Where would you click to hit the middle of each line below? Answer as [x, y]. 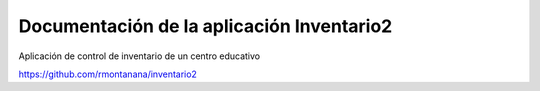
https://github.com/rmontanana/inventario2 [107, 74]
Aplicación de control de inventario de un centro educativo [139, 56]
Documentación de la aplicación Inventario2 [205, 26]
